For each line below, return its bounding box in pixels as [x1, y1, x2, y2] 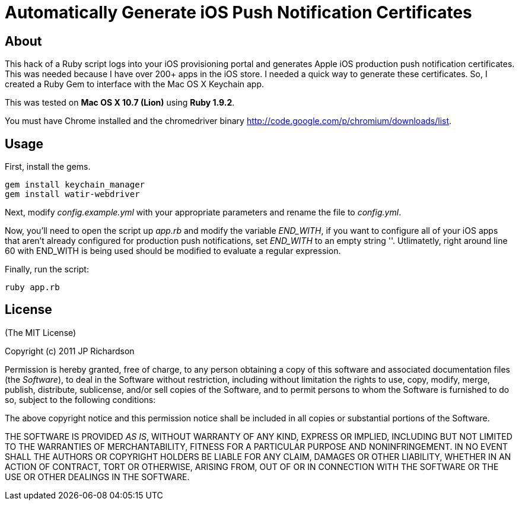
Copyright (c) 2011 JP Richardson [5, 345, 135, 356]
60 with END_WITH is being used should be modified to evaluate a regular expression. [5, 246, 341, 256]
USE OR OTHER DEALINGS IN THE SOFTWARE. [5, 471, 190, 482]
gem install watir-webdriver [5, 189, 140, 199]
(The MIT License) [5, 327, 77, 338]
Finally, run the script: [5, 264, 89, 275]
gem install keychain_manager [5, 180, 145, 190]
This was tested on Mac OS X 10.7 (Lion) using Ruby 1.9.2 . [5, 97, 235, 108]
